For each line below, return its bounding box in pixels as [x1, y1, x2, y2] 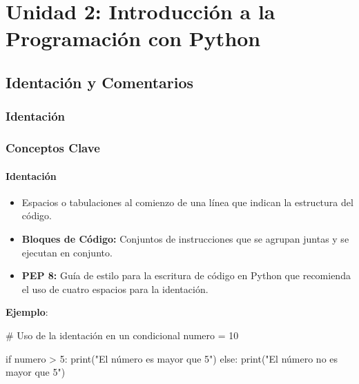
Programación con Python [6, 24, 261, 52]
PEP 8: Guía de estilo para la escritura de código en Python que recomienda [21, 268, 351, 283]
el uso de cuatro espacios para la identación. [21, 281, 208, 296]
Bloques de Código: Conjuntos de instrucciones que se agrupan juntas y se [21, 232, 349, 246]
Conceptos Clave [6, 139, 100, 156]
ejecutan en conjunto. [21, 245, 113, 259]
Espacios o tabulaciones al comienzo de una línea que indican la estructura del [21, 194, 353, 209]
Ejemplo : [6, 305, 48, 319]
